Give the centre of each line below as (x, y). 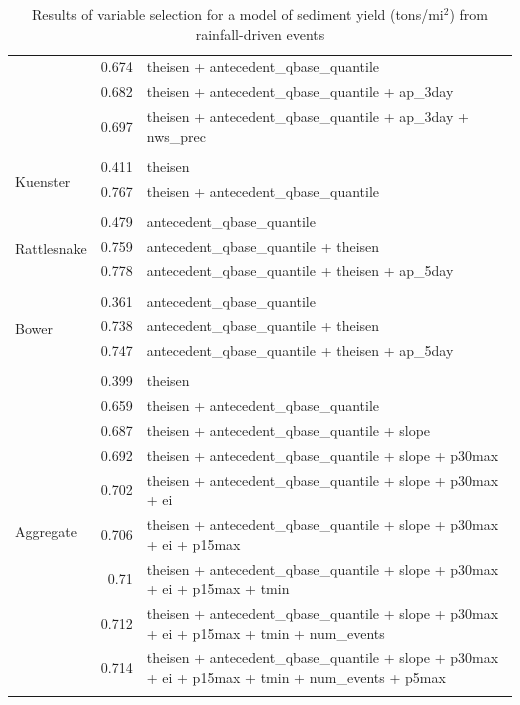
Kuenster (43, 180)
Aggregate (46, 531)
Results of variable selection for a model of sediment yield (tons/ (230, 14)
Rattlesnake (51, 248)
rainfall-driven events (260, 33)
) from (468, 14)
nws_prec (176, 135)
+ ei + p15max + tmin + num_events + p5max (296, 677)
